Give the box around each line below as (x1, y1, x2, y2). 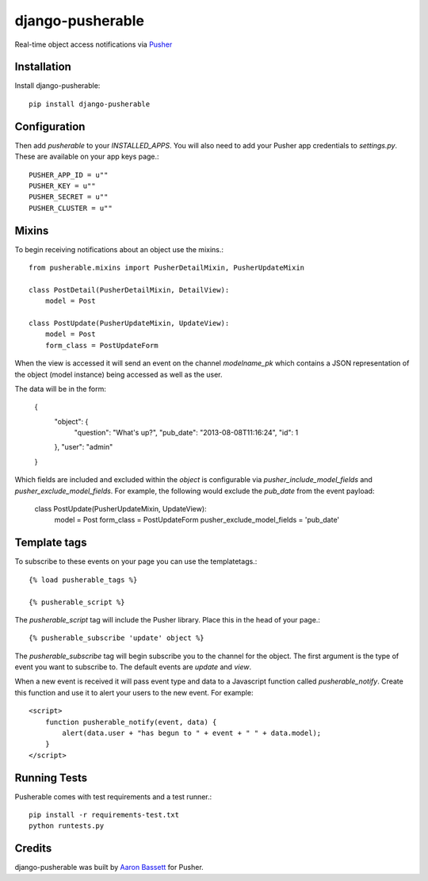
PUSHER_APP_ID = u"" (29, 170, 109, 179)
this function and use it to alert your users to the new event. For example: (14, 688, 254, 697)
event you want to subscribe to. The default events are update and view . (14, 662, 252, 672)
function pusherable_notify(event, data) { (44, 718, 217, 726)
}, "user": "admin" (54, 442, 113, 452)
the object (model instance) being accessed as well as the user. (14, 370, 223, 379)
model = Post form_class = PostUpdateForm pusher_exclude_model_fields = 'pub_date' (54, 515, 340, 525)
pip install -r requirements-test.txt (29, 810, 180, 820)
